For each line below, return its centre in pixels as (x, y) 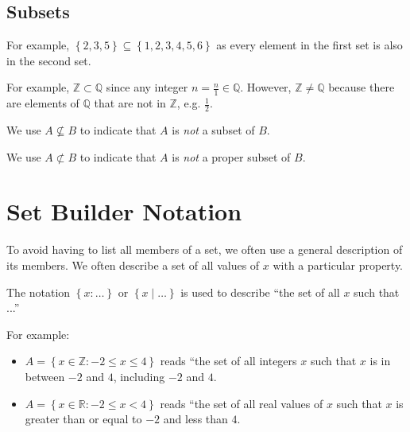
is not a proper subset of (231, 156)
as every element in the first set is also (309, 45)
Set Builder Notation (124, 211)
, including (139, 376)
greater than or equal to (83, 419)
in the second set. (49, 60)
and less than (195, 419)
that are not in (130, 103)
